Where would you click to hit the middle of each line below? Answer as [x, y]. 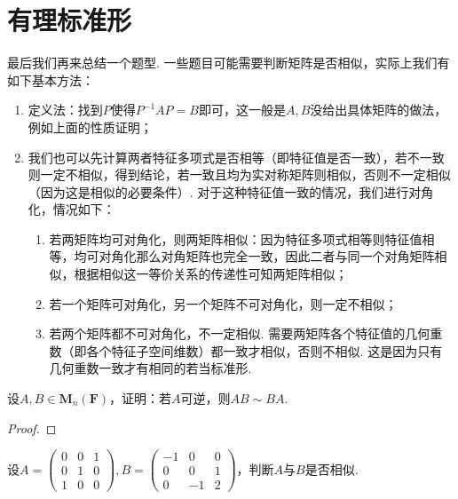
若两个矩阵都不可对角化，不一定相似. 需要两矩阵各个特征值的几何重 [246, 333]
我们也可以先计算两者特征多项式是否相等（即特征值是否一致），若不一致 [236, 157]
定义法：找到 [65, 110]
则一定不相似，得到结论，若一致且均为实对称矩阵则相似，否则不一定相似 [239, 174]
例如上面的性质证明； [90, 127]
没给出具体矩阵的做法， [379, 110]
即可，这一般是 [242, 110]
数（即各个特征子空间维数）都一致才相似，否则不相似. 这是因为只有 [246, 350]
